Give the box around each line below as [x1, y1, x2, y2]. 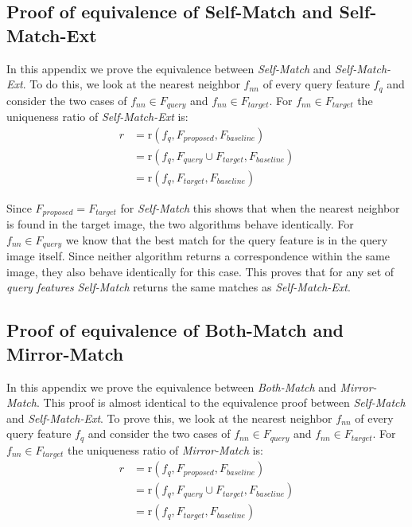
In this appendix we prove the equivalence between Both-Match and [6, 378, 336, 395]
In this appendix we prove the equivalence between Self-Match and [6, 60, 332, 76]
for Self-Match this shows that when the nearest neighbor [120, 199, 400, 216]
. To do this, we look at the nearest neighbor [22, 76, 240, 92]
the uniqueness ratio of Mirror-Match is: [67, 441, 264, 458]
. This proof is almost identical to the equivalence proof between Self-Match [36, 394, 406, 411]
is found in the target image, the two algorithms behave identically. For [6, 216, 354, 232]
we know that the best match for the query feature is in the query [65, 231, 388, 248]
